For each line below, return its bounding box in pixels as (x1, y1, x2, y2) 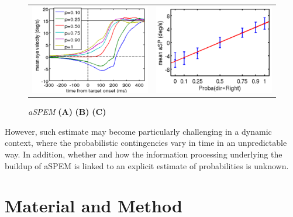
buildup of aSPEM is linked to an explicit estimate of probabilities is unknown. (5, 159, 289, 171)
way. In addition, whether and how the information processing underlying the (5, 148, 282, 160)
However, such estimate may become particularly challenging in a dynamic (5, 125, 272, 137)
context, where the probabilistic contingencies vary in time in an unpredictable (5, 136, 287, 149)
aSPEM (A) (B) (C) (28, 106, 106, 118)
